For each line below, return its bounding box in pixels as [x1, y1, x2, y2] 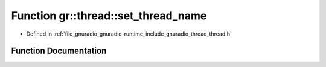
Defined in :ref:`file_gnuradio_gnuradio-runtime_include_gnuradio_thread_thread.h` [26, 30, 232, 37]
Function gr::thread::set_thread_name [11, 9, 207, 22]
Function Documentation [11, 46, 107, 56]
